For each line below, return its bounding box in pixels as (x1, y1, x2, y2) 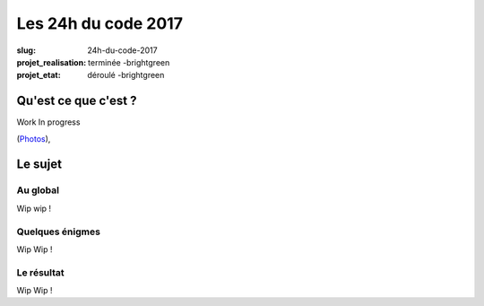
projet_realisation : (16, 57, 87, 67)
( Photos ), (16, 133, 51, 144)
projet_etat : (16, 70, 62, 81)
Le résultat (16, 266, 65, 278)
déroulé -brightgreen (87, 70, 165, 81)
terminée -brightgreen (88, 57, 170, 67)
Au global (16, 184, 60, 197)
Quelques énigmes (16, 225, 100, 238)
